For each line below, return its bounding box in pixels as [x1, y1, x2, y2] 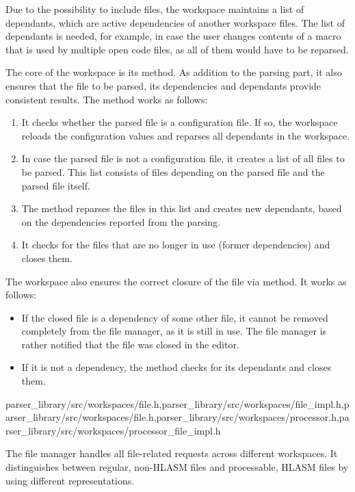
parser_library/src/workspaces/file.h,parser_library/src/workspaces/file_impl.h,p [5, 396, 350, 411]
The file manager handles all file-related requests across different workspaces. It [5, 446, 338, 461]
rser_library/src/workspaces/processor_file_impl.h [5, 423, 221, 437]
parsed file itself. [21, 178, 90, 192]
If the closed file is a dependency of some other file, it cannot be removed [21, 310, 328, 324]
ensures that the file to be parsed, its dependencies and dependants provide [5, 78, 321, 92]
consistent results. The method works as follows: [5, 92, 208, 106]
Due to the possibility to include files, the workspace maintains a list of [5, 2, 304, 16]
